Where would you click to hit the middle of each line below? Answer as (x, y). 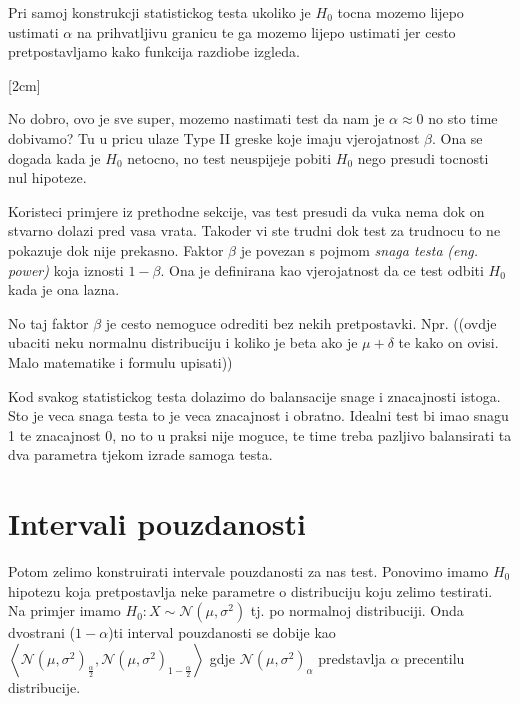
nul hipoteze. (47, 177)
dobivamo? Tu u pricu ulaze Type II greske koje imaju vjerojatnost (214, 137)
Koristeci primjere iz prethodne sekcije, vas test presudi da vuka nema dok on (246, 210)
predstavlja (352, 657)
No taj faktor (48, 322)
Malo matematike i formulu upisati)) (120, 361)
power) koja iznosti (66, 269)
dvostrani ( (42, 632)
